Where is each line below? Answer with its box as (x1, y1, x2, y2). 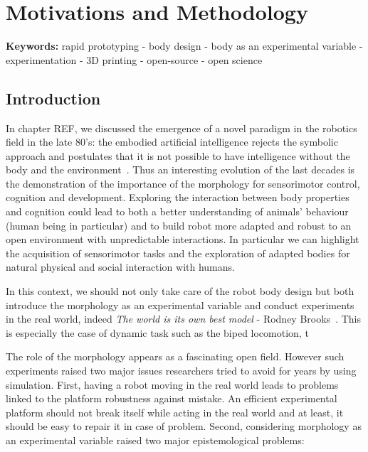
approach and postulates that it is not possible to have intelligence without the (6, 148, 350, 163)
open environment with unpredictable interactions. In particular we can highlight (6, 232, 359, 247)
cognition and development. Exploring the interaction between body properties (6, 190, 349, 205)
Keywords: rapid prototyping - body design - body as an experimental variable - (6, 38, 363, 53)
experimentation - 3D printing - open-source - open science (6, 52, 263, 67)
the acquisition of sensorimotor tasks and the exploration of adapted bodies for (6, 245, 350, 260)
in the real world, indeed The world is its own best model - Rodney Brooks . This (6, 311, 361, 326)
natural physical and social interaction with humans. (6, 259, 235, 274)
